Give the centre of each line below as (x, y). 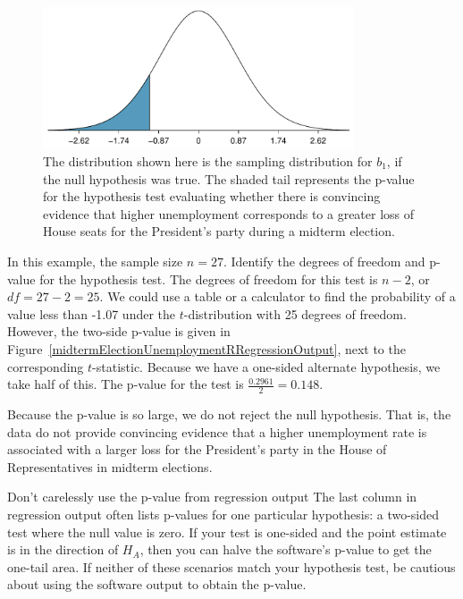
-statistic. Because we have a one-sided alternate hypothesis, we (266, 366)
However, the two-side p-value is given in (119, 331)
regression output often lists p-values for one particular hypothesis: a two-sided (223, 514)
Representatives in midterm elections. (110, 466)
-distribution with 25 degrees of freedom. (295, 313)
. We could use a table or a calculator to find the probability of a (278, 296)
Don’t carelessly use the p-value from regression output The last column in (212, 497)
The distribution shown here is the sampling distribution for (208, 161)
